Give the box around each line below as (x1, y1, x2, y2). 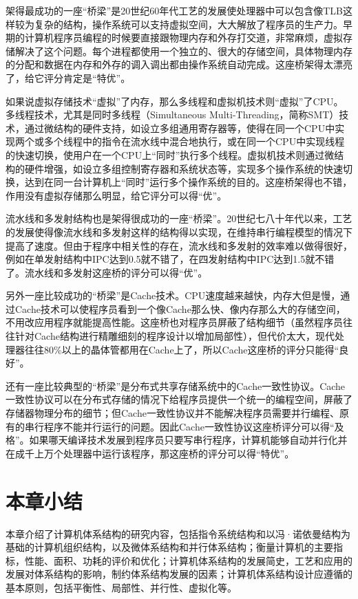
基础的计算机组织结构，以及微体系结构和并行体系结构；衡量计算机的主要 (6, 540, 333, 554)
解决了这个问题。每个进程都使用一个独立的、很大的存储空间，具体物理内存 (14, 43, 352, 58)
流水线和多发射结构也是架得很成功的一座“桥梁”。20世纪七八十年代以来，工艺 (6, 211, 352, 226)
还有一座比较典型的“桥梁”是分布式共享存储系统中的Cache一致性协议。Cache (6, 378, 346, 393)
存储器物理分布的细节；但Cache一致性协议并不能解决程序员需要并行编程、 (6, 406, 339, 420)
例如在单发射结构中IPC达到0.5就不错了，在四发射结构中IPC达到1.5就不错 (6, 252, 335, 266)
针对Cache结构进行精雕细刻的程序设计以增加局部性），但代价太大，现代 (14, 329, 335, 343)
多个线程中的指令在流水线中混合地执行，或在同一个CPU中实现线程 (43, 134, 345, 149)
